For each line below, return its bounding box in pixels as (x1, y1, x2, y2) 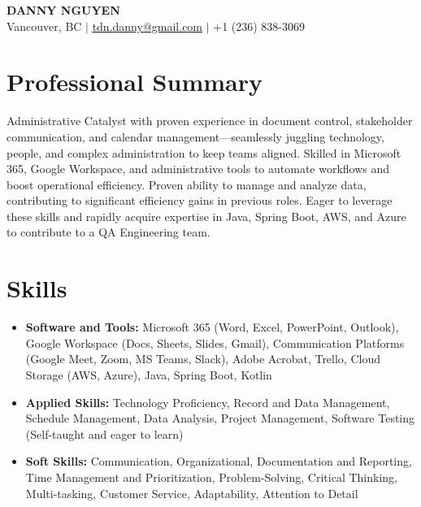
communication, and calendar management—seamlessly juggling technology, (7, 128, 384, 145)
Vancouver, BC (7, 17, 82, 34)
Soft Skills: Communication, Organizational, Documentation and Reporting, (25, 453, 412, 470)
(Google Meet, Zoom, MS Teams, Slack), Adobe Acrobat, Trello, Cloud (25, 350, 380, 367)
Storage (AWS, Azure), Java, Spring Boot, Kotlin (25, 366, 272, 383)
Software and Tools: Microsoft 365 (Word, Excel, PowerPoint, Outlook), (25, 318, 399, 336)
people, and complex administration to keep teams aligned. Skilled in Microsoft (7, 144, 401, 161)
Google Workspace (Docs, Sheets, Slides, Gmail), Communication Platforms (25, 334, 405, 351)
